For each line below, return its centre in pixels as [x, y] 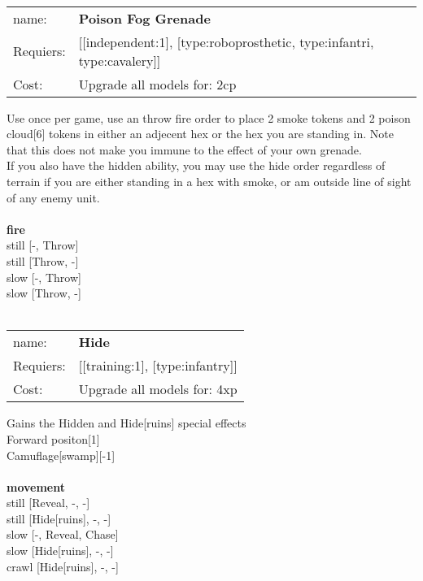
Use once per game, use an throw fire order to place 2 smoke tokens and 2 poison [209, 117]
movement [36, 486]
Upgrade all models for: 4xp [158, 389]
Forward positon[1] [53, 438]
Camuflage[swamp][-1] [61, 455]
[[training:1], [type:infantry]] [158, 366]
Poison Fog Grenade [144, 18]
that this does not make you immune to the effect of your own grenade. [184, 149]
